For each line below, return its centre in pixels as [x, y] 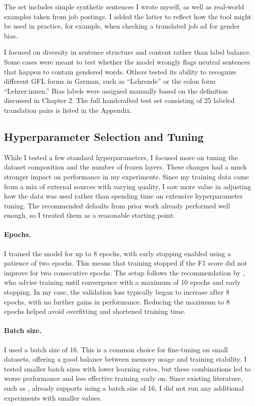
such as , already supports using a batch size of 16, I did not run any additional [124, 388]
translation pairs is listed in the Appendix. [68, 110]
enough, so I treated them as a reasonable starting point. [90, 215]
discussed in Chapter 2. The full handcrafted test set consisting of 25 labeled [119, 100]
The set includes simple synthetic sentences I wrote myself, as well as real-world [124, 6]
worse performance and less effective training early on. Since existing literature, [123, 378]
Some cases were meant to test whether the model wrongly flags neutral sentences [127, 61]
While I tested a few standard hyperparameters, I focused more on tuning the [121, 157]
